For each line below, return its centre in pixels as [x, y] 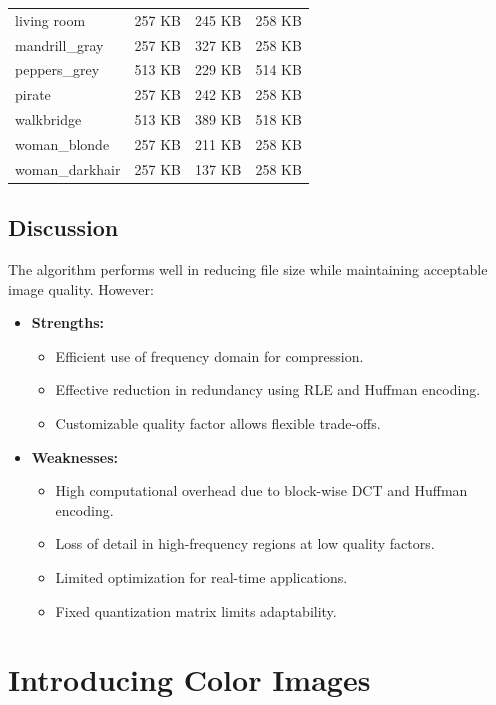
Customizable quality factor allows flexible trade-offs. [218, 423]
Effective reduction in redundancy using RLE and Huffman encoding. [268, 389]
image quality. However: [81, 288]
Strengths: [68, 322]
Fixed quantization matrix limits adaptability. [196, 610]
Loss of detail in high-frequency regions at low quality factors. [245, 543]
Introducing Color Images [189, 679]
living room [50, 19]
